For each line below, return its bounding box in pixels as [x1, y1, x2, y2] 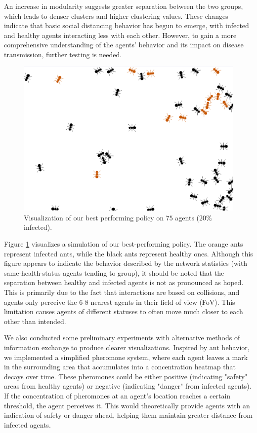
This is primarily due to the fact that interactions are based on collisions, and [4, 287, 240, 297]
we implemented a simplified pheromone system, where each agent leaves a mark [4, 352, 248, 362]
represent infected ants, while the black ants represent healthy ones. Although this [4, 248, 253, 258]
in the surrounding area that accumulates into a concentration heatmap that [4, 361, 236, 372]
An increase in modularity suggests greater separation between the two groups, [4, 1, 243, 11]
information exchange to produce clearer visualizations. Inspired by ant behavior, [4, 342, 250, 353]
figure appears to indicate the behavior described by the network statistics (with [4, 258, 248, 268]
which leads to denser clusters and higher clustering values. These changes [4, 10, 228, 21]
